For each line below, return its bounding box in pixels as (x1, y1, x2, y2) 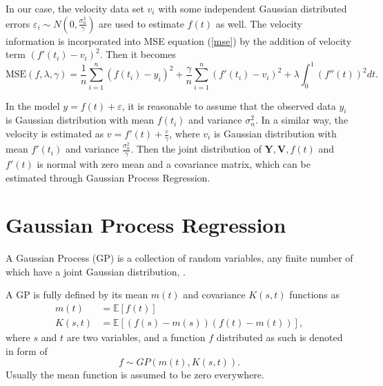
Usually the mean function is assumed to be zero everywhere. (6, 367, 264, 382)
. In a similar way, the (255, 113, 348, 127)
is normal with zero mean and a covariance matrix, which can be (37, 156, 311, 171)
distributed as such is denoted (216, 330, 343, 345)
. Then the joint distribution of (130, 142, 262, 156)
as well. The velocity (215, 16, 302, 30)
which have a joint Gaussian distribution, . (6, 264, 186, 278)
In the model (6, 98, 60, 113)
